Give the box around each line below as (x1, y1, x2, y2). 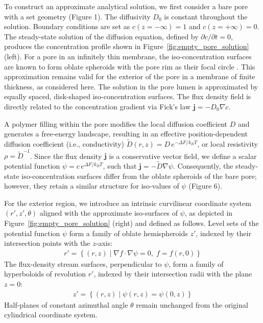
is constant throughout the (164, 11, 248, 21)
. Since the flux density (30, 150, 102, 161)
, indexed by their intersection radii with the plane (93, 268, 252, 279)
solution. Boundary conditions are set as (4, 21, 130, 32)
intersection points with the (4, 238, 90, 248)
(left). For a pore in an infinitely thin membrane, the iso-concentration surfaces (4, 51, 252, 61)
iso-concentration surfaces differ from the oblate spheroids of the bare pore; (21, 170, 257, 181)
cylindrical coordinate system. (4, 309, 98, 320)
